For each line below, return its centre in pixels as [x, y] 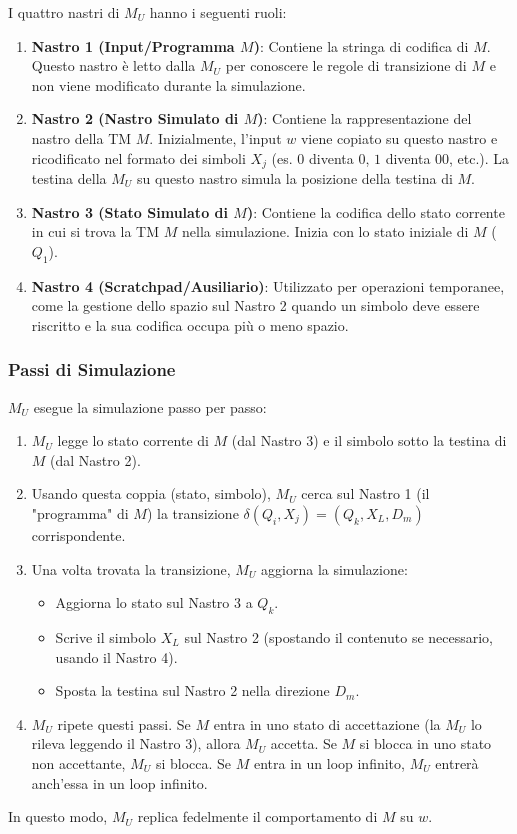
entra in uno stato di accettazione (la [327, 723]
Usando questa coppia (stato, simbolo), [151, 493]
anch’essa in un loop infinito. [119, 782]
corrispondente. [78, 534]
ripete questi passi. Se [124, 723]
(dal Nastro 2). [95, 459]
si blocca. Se [193, 762]
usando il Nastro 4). [116, 656]
